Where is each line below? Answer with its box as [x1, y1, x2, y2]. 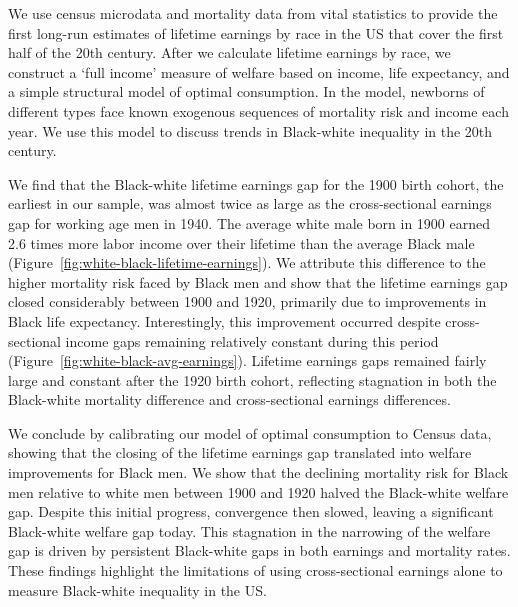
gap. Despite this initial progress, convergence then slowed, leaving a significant [8, 501, 494, 522]
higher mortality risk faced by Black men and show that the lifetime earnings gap [8, 271, 508, 292]
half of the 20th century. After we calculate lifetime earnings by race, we [8, 42, 451, 63]
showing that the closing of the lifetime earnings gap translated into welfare [8, 442, 472, 463]
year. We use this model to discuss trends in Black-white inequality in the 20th [8, 120, 493, 141]
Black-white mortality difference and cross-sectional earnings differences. [8, 389, 451, 410]
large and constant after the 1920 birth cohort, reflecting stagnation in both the [8, 369, 497, 390]
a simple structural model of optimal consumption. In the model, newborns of [8, 81, 485, 102]
